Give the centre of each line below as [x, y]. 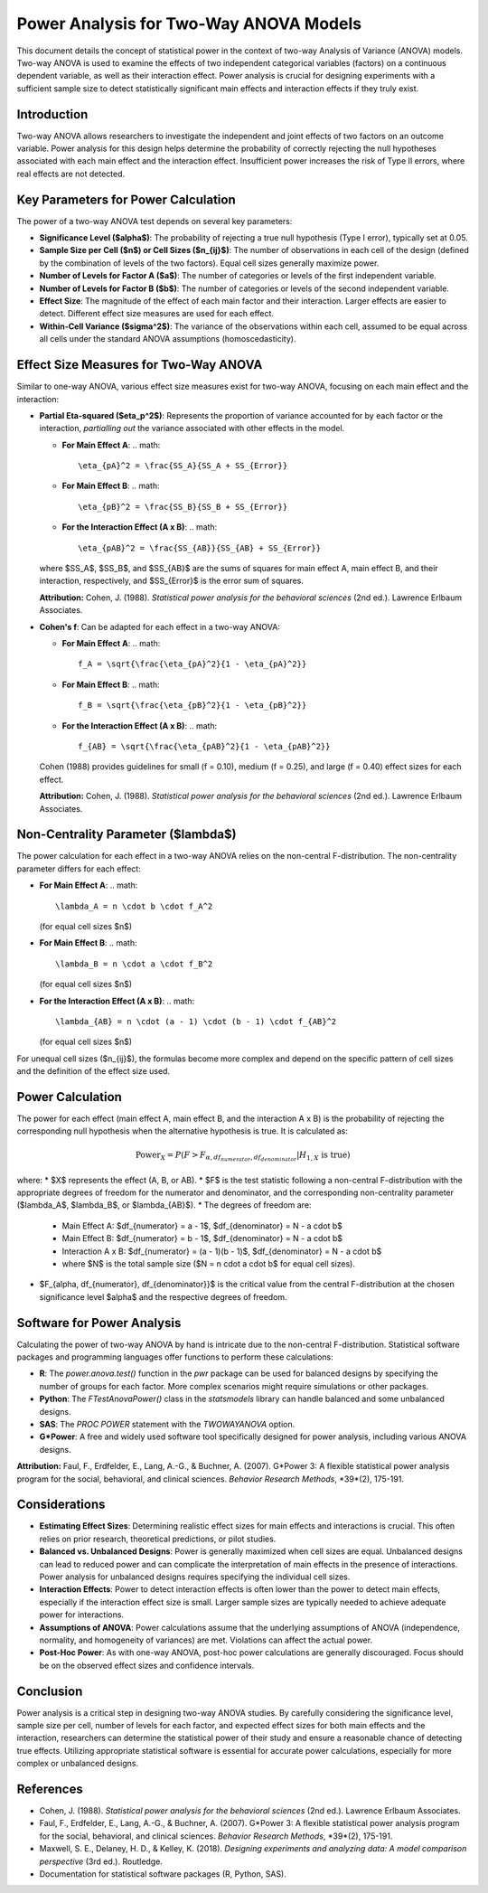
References [50, 1789]
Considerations [61, 1505]
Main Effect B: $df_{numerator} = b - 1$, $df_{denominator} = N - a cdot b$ [202, 1238]
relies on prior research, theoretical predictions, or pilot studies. [158, 1539]
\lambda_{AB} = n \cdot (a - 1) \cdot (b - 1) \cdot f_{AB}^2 [196, 1021]
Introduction [52, 114]
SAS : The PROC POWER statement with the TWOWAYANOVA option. [167, 1424]
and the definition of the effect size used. [94, 1071]
